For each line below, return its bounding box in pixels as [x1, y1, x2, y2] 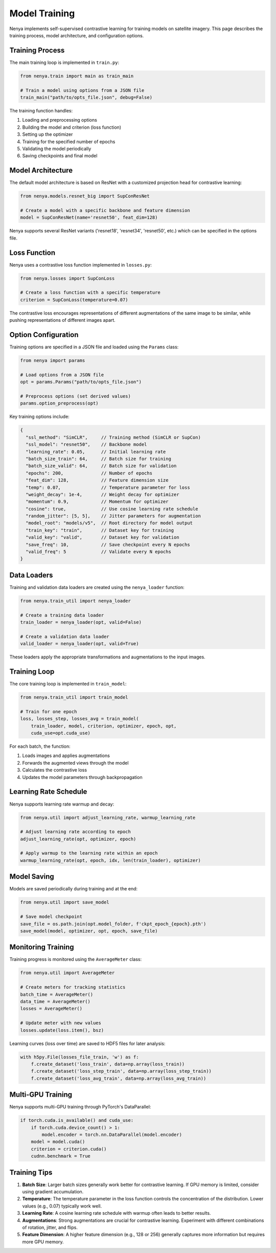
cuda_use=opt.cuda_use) [31, 730, 90, 736]
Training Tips [9, 1168, 53, 1177]
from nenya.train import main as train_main [20, 73, 134, 79]
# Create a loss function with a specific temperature [20, 290, 160, 296]
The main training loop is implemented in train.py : [9, 59, 120, 65]
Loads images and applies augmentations [22, 752, 110, 759]
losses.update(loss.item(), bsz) [20, 1027, 104, 1033]
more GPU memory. [22, 1239, 64, 1245]
